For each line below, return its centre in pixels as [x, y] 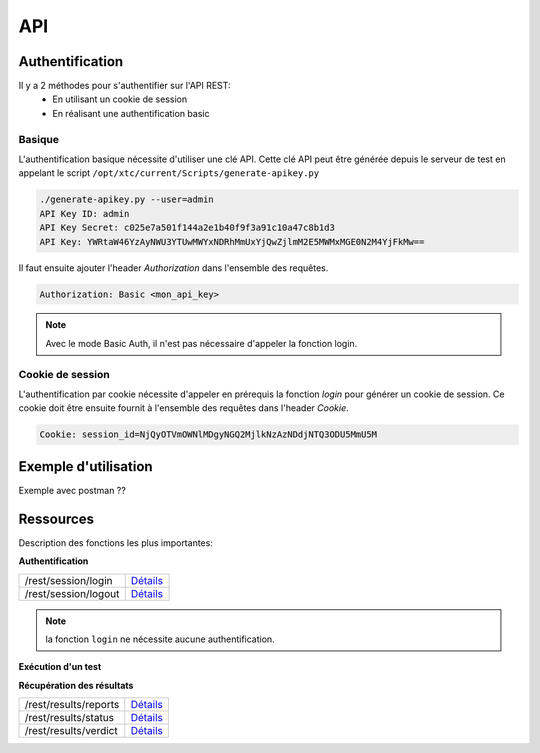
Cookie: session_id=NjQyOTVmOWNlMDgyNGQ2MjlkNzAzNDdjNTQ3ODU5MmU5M [208, 434]
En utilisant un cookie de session [120, 99]
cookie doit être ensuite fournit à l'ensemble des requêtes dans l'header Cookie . [183, 408]
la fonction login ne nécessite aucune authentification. [160, 639]
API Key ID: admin [84, 213]
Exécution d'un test [60, 667]
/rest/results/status [69, 718]
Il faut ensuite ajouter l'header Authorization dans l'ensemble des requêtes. [173, 267]
